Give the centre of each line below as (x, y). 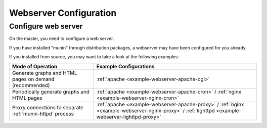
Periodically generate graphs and (51, 91)
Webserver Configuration (63, 13)
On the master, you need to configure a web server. (62, 39)
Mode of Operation (35, 66)
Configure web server (46, 26)
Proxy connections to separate (48, 107)
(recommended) (31, 85)
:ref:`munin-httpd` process (43, 114)
